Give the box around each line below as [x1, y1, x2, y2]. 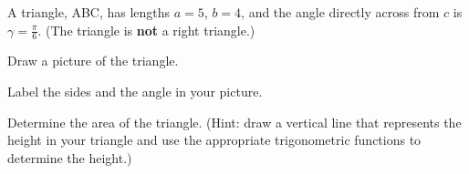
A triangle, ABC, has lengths [7, 3, 171, 21]
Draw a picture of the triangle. [7, 51, 179, 70]
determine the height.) [7, 148, 132, 167]
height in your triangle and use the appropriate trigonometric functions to [7, 130, 422, 149]
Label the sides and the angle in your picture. [7, 82, 263, 101]
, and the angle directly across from [241, 3, 440, 21]
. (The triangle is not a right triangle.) [37, 20, 255, 39]
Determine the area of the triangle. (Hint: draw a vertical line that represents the [7, 112, 462, 131]
